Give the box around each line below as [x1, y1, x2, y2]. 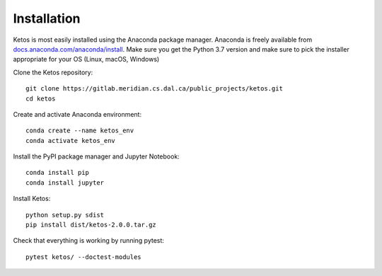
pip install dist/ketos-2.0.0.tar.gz [25, 221, 157, 229]
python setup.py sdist [25, 211, 105, 219]
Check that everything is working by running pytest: [13, 236, 164, 245]
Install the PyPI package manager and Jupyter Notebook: [13, 152, 180, 161]
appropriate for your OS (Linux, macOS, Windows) [13, 55, 160, 64]
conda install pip [25, 168, 90, 177]
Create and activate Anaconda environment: [13, 110, 141, 118]
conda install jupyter [25, 178, 105, 187]
